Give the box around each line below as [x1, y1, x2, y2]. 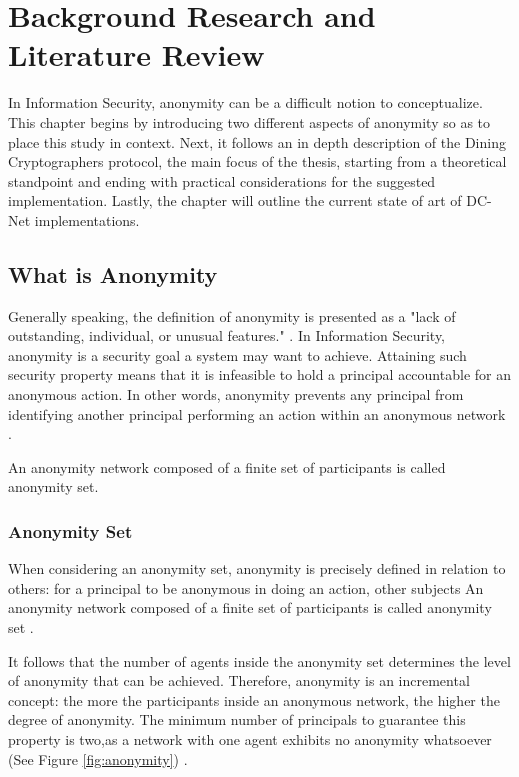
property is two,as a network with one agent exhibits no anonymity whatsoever [8, 728, 492, 749]
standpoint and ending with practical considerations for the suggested [8, 170, 436, 191]
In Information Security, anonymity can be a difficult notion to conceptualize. [8, 92, 483, 113]
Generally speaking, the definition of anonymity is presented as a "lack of [8, 305, 456, 326]
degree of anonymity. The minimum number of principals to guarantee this [8, 709, 466, 730]
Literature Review [8, 34, 265, 75]
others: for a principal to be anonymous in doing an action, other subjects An [8, 577, 484, 598]
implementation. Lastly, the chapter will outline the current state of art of [8, 190, 462, 211]
